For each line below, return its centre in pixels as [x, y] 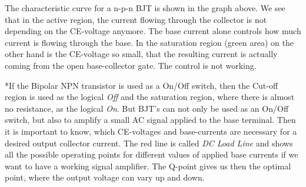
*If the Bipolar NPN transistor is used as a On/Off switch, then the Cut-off [142, 85]
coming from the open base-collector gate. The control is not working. [131, 65]
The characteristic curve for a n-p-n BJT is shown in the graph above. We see [145, 8]
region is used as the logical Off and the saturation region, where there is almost [150, 97]
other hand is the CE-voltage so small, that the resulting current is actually [141, 54]
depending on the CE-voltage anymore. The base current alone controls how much [153, 31]
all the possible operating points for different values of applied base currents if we [152, 154]
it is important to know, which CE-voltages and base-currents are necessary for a [151, 131]
